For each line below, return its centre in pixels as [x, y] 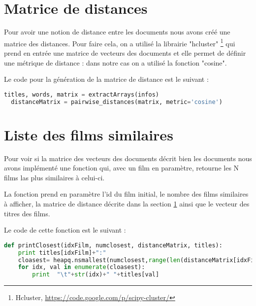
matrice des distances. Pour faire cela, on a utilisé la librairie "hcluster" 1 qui [120, 42]
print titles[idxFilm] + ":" [62, 253]
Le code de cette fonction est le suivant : [65, 230]
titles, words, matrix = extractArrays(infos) [82, 94]
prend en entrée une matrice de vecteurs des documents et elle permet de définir [125, 52]
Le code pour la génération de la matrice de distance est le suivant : [106, 79]
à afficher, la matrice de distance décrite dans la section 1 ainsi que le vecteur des [127, 204]
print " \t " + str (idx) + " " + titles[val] [96, 275]
